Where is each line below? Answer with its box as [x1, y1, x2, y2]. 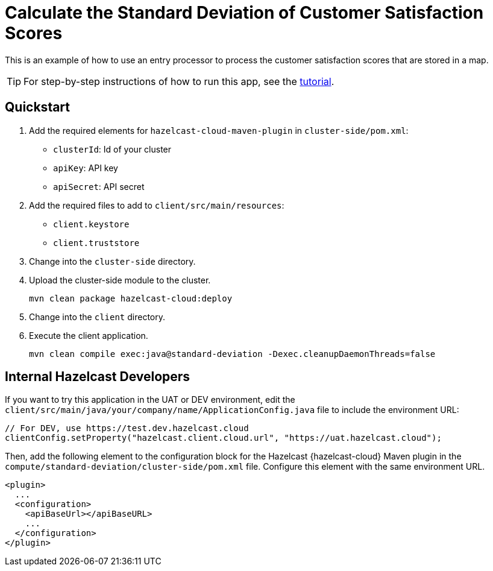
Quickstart [5, 99, 71, 115]
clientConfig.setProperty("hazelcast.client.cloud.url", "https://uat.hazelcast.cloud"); [5, 433, 442, 443]
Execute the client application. [29, 330, 148, 341]
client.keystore [53, 219, 130, 229]
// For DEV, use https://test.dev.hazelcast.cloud [5, 423, 249, 434]
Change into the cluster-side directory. [29, 256, 196, 267]
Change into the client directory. [29, 311, 166, 322]
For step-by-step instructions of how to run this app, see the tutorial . [24, 75, 334, 87]
